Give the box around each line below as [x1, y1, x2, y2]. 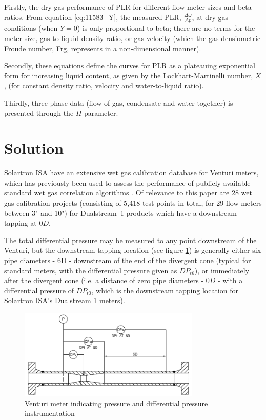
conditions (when [4, 23, 58, 33]
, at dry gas [192, 11, 229, 22]
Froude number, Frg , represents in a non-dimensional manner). [4, 43, 201, 53]
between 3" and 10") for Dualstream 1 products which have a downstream [4, 207, 237, 218]
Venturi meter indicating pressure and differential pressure [25, 397, 208, 408]
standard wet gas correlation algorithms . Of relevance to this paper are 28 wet [4, 187, 252, 198]
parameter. [84, 107, 118, 118]
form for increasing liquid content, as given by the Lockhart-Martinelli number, [4, 70, 253, 81]
